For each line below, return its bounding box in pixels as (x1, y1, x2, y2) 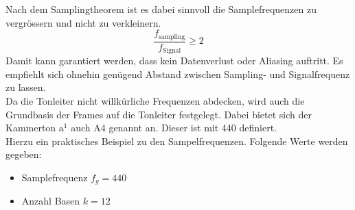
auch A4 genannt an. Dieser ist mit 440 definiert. (71, 120, 277, 135)
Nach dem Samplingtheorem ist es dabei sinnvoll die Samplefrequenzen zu (5, 2, 317, 16)
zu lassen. (5, 80, 46, 94)
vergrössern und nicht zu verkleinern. (5, 15, 161, 29)
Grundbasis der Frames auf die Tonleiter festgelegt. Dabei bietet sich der (5, 107, 312, 121)
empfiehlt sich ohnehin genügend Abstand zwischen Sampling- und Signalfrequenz (5, 66, 350, 81)
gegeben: (5, 147, 42, 161)
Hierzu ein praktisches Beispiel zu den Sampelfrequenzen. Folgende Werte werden (5, 133, 348, 148)
